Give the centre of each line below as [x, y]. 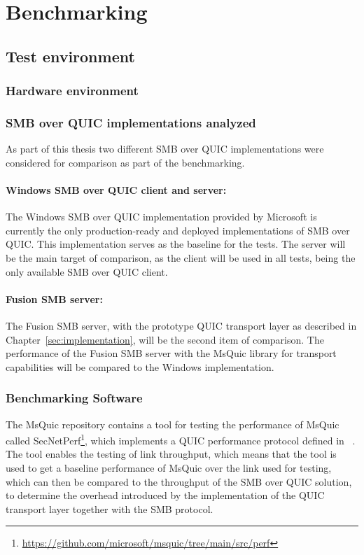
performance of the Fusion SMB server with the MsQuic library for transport [171, 353]
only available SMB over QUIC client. [87, 271]
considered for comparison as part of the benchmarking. [125, 162]
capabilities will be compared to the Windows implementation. [140, 366]
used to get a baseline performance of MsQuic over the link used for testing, [169, 468]
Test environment [70, 56]
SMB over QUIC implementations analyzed [131, 122]
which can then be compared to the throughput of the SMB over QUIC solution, [179, 481]
